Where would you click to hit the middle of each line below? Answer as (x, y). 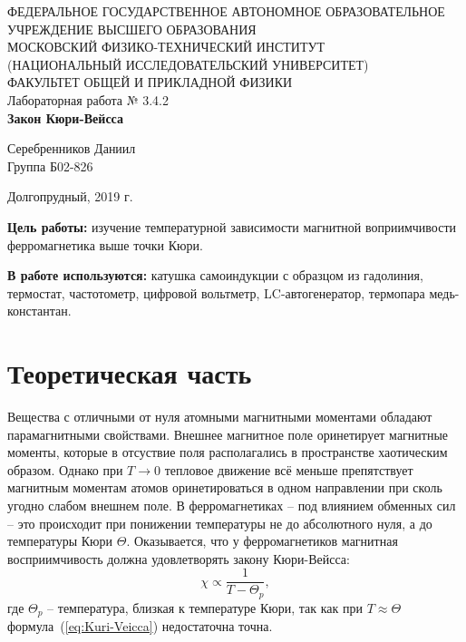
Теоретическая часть (130, 373)
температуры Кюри (60, 541)
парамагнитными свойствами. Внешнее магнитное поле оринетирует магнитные (228, 434)
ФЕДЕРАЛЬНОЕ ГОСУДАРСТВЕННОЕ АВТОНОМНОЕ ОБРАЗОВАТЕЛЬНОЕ (226, 11)
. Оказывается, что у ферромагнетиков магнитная (262, 541)
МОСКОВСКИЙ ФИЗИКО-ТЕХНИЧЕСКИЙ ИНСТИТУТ (166, 47)
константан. (39, 311)
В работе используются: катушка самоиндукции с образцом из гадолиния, (215, 275)
